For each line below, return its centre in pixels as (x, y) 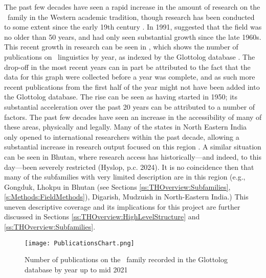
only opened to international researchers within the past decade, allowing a (122, 136)
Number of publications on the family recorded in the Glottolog (126, 259)
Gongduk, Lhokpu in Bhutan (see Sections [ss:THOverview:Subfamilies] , (117, 186)
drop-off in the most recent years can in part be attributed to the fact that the (127, 67)
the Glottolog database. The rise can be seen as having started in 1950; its (121, 97)
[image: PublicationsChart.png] (80, 243)
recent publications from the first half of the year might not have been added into (132, 86)
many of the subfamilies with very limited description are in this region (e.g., (125, 177)
